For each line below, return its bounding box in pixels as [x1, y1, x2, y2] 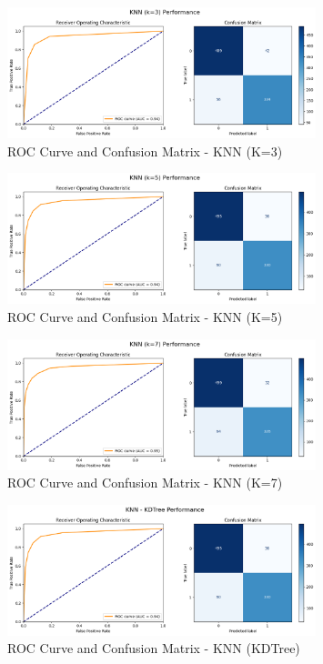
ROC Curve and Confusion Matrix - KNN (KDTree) [7, 639, 300, 658]
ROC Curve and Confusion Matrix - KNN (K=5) [7, 307, 283, 326]
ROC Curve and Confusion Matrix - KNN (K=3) [7, 141, 283, 160]
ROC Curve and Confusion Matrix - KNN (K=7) [7, 473, 283, 492]
